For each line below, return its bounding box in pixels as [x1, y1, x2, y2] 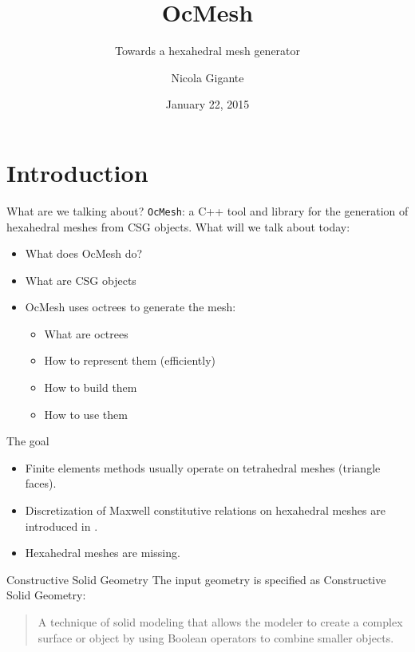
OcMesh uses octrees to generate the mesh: [25, 298, 236, 315]
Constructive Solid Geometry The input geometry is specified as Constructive [6, 571, 386, 587]
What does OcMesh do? [25, 245, 143, 262]
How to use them [44, 405, 128, 422]
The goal [6, 433, 49, 449]
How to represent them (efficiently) [44, 352, 215, 369]
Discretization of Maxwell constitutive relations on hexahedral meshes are [25, 502, 385, 519]
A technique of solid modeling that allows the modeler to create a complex [38, 614, 403, 630]
